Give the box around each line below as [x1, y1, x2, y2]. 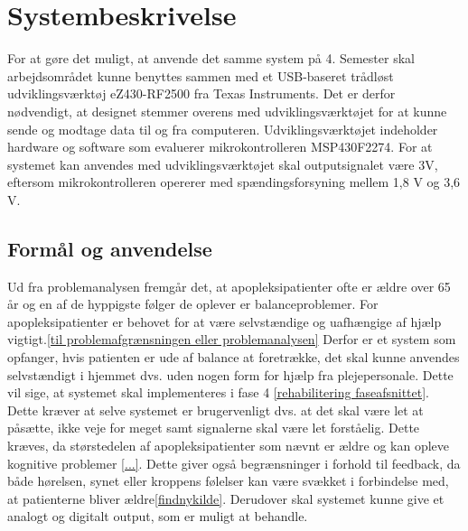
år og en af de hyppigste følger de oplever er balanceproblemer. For [7, 294, 379, 313]
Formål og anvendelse [7, 234, 212, 262]
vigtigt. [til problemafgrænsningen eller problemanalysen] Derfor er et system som [7, 330, 456, 349]
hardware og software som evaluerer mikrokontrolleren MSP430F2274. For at [7, 137, 433, 156]
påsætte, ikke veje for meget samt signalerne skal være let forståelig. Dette [7, 418, 420, 437]
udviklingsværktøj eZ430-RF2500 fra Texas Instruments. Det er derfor [7, 84, 396, 103]
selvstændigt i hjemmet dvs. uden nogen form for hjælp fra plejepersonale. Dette [7, 365, 454, 384]
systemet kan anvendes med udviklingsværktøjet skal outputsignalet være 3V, [7, 154, 438, 173]
